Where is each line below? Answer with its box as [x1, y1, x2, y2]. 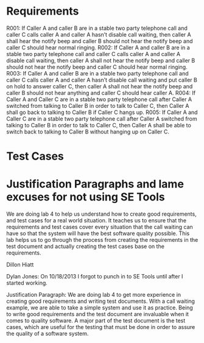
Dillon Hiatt [6, 261, 34, 269]
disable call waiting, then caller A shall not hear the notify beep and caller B [6, 57, 195, 64]
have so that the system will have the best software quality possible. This [6, 230, 190, 237]
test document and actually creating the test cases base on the [6, 242, 164, 250]
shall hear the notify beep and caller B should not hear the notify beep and [6, 37, 193, 44]
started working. [6, 279, 47, 287]
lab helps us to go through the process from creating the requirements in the [6, 236, 199, 244]
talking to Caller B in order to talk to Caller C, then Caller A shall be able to [6, 121, 192, 129]
